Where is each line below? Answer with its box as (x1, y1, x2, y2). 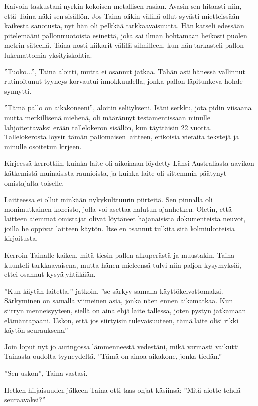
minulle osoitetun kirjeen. (4, 141, 82, 151)
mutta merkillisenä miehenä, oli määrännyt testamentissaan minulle (4, 112, 210, 122)
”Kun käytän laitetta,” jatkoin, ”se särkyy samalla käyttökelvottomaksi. (4, 285, 223, 296)
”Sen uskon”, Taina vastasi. (4, 368, 88, 378)
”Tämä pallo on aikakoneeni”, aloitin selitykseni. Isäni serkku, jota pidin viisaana (4, 102, 252, 113)
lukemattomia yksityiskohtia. (4, 49, 92, 60)
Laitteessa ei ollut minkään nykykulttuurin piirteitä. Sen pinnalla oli (4, 194, 213, 204)
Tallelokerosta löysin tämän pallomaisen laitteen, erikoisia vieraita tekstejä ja (4, 132, 239, 142)
